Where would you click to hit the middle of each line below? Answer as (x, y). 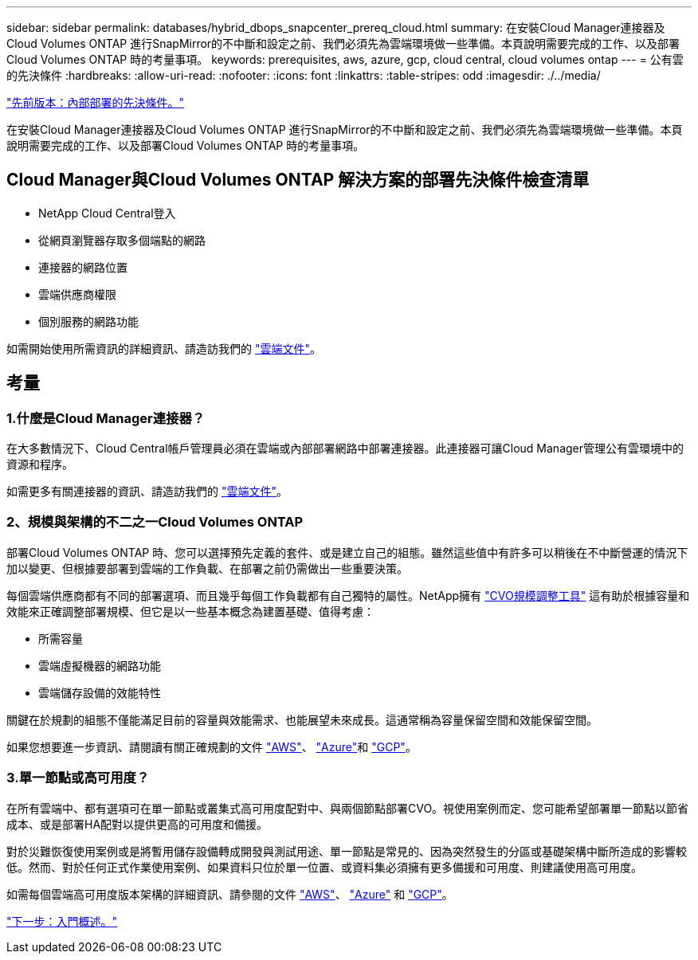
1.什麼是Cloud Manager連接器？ (106, 418)
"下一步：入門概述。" (62, 921)
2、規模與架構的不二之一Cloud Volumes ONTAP (155, 522)
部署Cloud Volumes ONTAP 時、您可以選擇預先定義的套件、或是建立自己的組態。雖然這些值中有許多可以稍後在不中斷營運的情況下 (347, 552)
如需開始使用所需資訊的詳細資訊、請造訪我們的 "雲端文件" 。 (164, 348)
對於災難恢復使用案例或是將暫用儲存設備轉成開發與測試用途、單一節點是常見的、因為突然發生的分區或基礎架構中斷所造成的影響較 (347, 851)
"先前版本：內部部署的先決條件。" (96, 102)
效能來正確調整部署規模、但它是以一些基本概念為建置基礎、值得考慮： (190, 611)
